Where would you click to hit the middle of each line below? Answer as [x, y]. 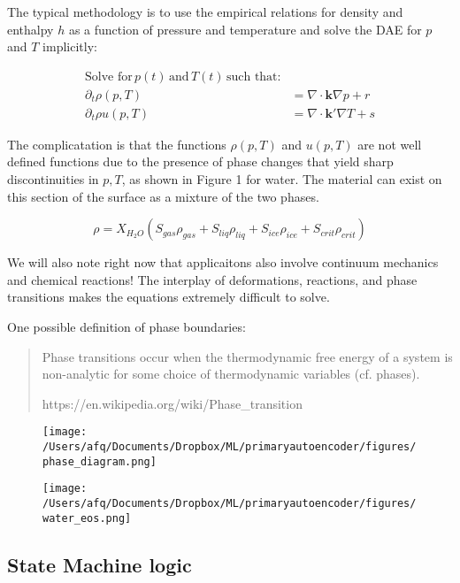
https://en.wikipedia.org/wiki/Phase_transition [172, 403]
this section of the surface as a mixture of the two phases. [163, 196]
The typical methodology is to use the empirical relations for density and [205, 12]
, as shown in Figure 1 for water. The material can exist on [282, 179]
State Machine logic [100, 564]
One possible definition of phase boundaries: [126, 327]
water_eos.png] [87, 518]
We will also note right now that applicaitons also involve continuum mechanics [223, 262]
